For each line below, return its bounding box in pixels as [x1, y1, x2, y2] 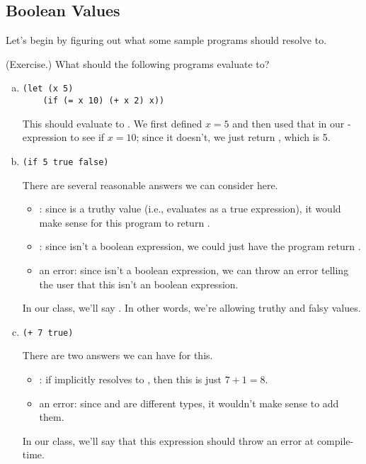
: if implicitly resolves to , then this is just [39, 371, 222, 386]
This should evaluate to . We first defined [22, 115, 202, 130]
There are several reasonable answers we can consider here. [22, 177, 278, 192]
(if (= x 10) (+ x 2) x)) [42, 96, 165, 106]
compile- [316, 433, 354, 448]
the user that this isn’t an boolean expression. [39, 276, 239, 291]
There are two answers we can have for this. [22, 348, 213, 363]
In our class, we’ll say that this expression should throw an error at [22, 433, 314, 448]
